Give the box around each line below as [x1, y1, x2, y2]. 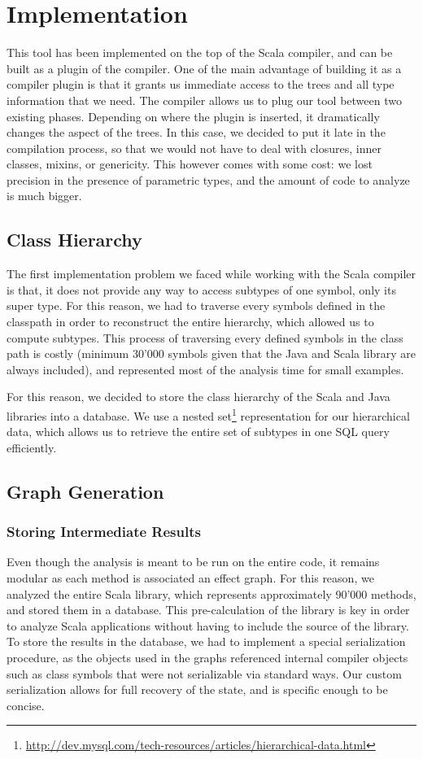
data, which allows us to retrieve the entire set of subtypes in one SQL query [7, 423, 390, 440]
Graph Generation [7, 478, 164, 504]
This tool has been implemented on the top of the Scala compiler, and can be [7, 44, 393, 61]
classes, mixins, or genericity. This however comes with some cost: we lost [7, 155, 373, 172]
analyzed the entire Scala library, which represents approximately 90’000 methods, [7, 585, 416, 602]
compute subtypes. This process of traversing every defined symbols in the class [7, 329, 403, 346]
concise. [7, 696, 45, 713]
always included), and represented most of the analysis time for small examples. [7, 360, 404, 377]
